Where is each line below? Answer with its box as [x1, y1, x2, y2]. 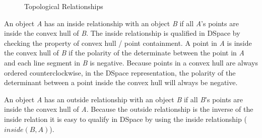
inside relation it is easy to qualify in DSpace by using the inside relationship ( [4, 113, 247, 124]
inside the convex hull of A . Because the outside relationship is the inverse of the [4, 104, 253, 114]
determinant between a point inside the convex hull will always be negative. [4, 77, 238, 88]
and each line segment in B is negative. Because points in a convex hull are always [4, 57, 258, 67]
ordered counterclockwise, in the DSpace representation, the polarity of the [4, 67, 236, 78]
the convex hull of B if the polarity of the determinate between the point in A [4, 47, 244, 58]
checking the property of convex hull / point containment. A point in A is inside [4, 37, 252, 48]
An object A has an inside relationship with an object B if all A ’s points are [4, 18, 239, 28]
